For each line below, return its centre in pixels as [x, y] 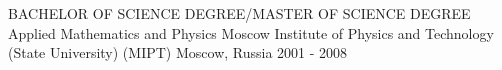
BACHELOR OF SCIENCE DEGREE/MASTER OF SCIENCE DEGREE [239, 13]
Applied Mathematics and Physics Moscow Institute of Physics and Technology [251, 32]
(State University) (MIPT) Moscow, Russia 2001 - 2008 [178, 52]
